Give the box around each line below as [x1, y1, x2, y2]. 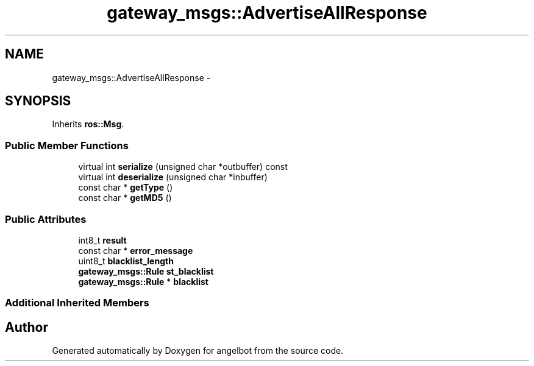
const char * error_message [78, 245, 193, 256]
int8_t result [78, 234, 127, 245]
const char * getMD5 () [78, 192, 172, 203]
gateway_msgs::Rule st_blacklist [78, 266, 214, 276]
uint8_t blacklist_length [78, 255, 174, 266]
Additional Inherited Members [5, 297, 149, 309]
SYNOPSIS [5, 93, 71, 109]
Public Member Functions [5, 139, 129, 152]
